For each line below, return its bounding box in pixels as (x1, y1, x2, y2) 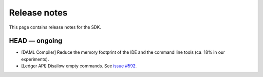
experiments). (21, 56, 49, 62)
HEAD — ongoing (9, 37, 63, 45)
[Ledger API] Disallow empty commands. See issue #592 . (21, 63, 137, 69)
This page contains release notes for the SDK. (9, 24, 102, 30)
